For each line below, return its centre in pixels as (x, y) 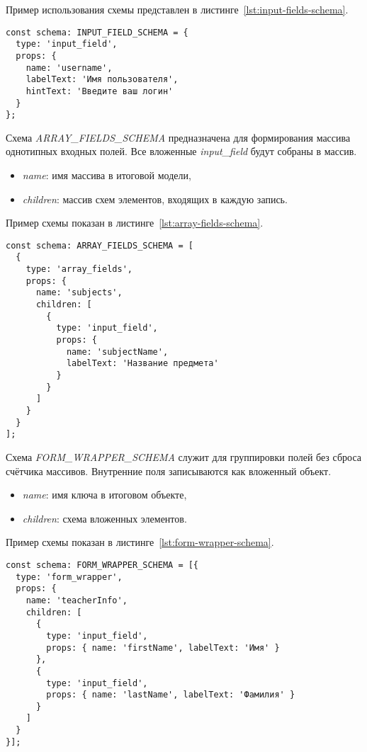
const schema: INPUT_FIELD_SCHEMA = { (97, 32)
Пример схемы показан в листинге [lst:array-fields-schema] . (135, 223)
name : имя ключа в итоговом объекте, (105, 495)
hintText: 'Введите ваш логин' (100, 91)
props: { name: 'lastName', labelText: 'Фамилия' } (171, 695)
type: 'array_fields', (79, 269)
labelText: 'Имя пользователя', (102, 80)
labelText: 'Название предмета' (142, 364)
